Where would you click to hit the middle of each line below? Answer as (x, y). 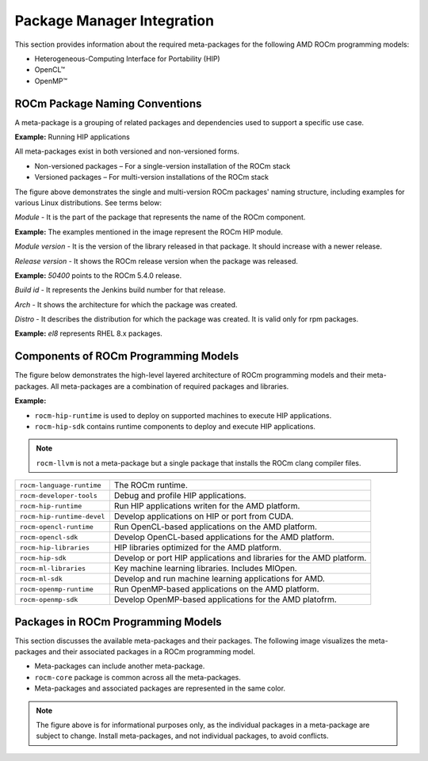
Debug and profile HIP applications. (180, 496)
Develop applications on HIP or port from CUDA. (204, 516)
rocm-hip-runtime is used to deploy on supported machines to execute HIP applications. (183, 415)
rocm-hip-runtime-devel (62, 516)
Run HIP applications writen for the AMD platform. (207, 506)
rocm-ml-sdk (41, 578)
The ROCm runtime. (151, 485)
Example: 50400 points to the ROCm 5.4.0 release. (98, 275)
